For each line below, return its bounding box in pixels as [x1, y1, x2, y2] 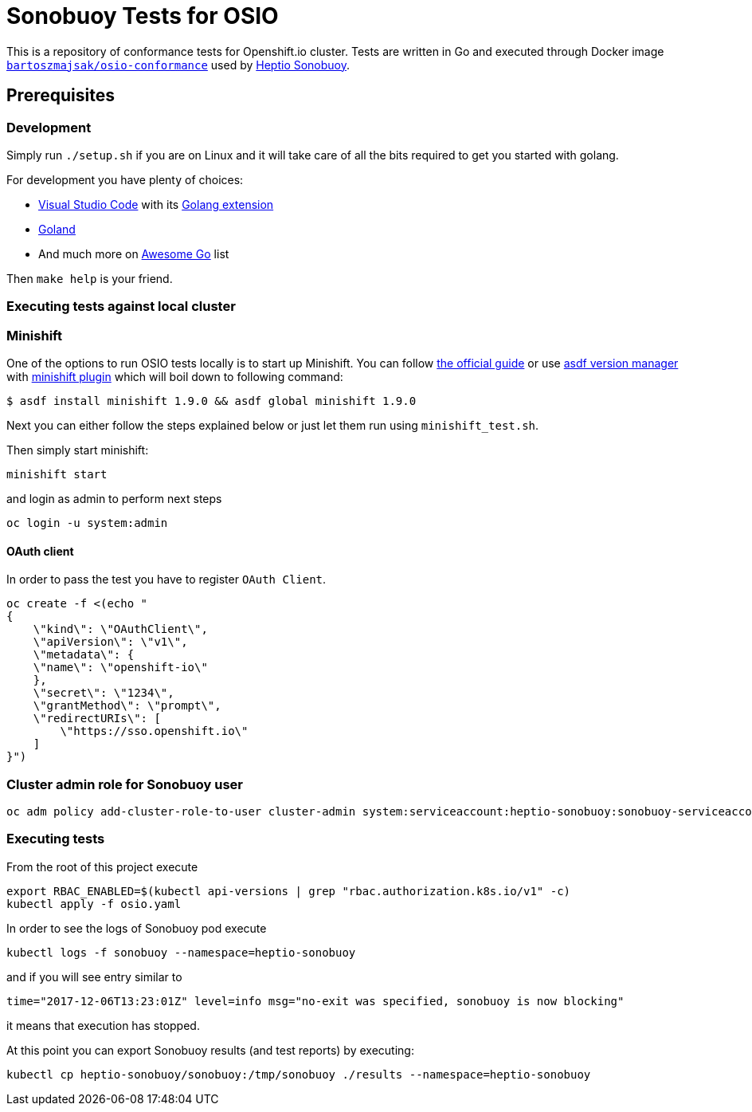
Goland [38, 222, 76, 236]
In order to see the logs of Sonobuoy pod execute [6, 921, 267, 935]
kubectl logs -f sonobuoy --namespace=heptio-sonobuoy [6, 945, 356, 959]
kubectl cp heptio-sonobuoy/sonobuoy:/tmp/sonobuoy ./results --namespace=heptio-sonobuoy [6, 1067, 591, 1081]
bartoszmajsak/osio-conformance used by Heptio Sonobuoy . [6, 57, 351, 72]
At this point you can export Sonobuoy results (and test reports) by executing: [6, 1043, 414, 1057]
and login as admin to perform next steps [6, 492, 222, 506]
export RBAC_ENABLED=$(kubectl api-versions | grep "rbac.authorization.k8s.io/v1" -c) [6, 884, 571, 898]
